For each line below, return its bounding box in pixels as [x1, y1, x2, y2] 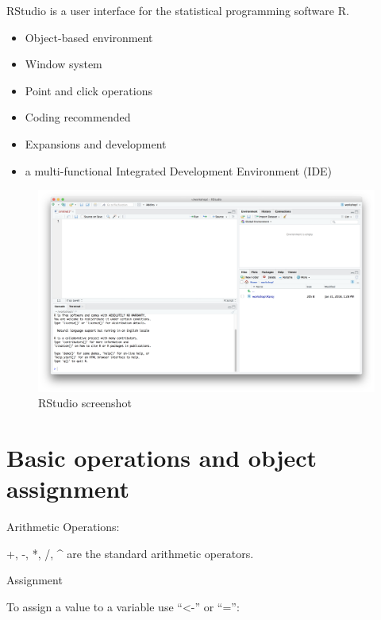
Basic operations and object [6, 441, 317, 474]
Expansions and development [25, 135, 167, 152]
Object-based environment [25, 29, 153, 45]
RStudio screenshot [38, 395, 132, 411]
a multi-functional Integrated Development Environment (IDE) [25, 162, 333, 179]
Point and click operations [25, 82, 152, 98]
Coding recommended [25, 109, 131, 125]
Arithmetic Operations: [6, 518, 120, 535]
